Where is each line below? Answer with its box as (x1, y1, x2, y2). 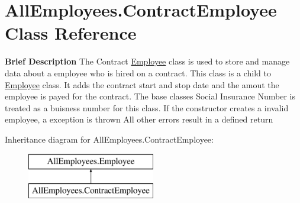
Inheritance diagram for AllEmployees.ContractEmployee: (5, 133, 214, 145)
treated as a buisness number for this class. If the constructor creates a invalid (5, 101, 289, 114)
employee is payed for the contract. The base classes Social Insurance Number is (5, 90, 296, 102)
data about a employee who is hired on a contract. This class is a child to (5, 66, 271, 79)
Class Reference (5, 21, 137, 45)
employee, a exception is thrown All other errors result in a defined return (5, 113, 273, 125)
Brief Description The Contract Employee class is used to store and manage (5, 55, 290, 67)
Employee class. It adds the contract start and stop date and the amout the (5, 78, 279, 91)
